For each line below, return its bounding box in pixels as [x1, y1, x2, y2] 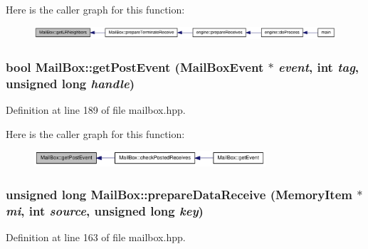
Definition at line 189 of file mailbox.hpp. [6, 102, 186, 117]
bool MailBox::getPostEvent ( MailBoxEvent [6, 58, 264, 75]
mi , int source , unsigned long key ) [6, 201, 204, 219]
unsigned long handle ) [6, 74, 135, 92]
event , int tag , [278, 58, 359, 75]
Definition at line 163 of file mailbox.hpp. [6, 229, 186, 244]
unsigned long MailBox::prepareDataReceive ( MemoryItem [6, 185, 352, 203]
